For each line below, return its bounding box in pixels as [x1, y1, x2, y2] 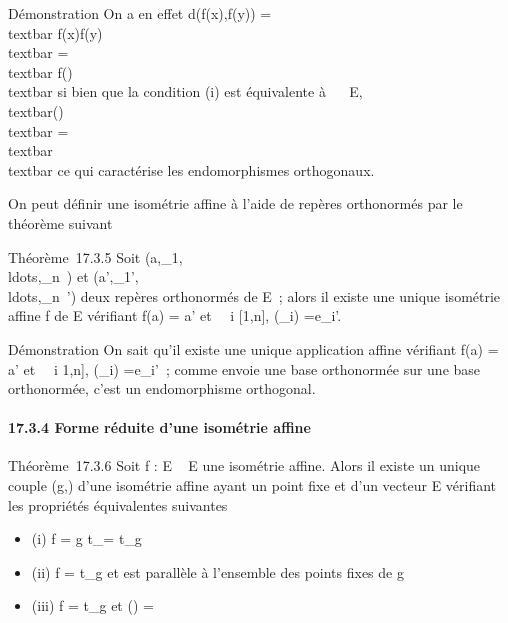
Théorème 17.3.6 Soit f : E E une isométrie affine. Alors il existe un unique [8, 455, 481, 476]
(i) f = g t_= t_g [31, 528, 142, 549]
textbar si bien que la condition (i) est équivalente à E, [8, 81, 363, 102]
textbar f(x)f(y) [8, 22, 103, 43]
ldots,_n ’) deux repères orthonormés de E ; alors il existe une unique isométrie [8, 285, 501, 306]
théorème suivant [8, 212, 113, 233]
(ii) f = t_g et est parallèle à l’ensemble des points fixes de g [31, 561, 404, 582]
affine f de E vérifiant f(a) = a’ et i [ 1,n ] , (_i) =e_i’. [8, 305, 342, 326]
